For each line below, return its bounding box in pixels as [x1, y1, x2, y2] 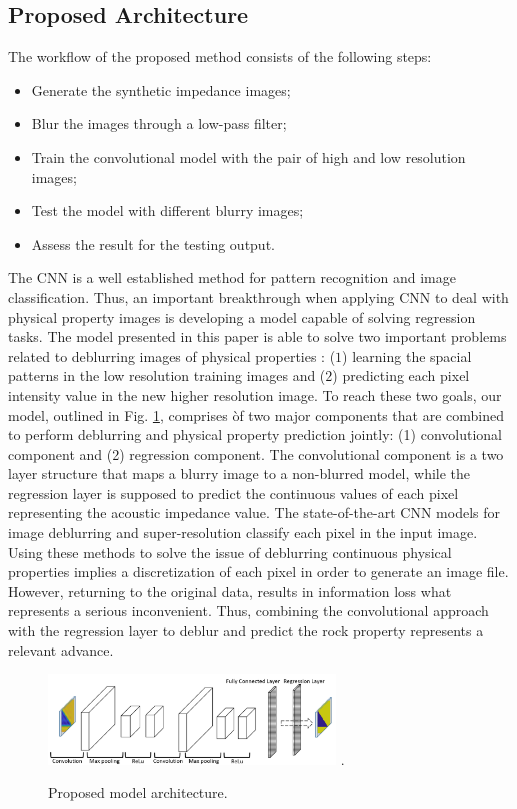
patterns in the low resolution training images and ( [8, 365, 326, 386]
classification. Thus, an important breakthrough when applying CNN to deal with [8, 286, 509, 307]
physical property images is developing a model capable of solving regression [8, 306, 476, 327]
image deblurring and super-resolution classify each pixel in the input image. [8, 522, 478, 543]
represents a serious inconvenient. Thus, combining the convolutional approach [8, 600, 489, 621]
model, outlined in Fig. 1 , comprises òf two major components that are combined [8, 404, 504, 425]
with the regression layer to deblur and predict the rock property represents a [8, 620, 484, 641]
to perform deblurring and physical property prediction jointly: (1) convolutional [8, 424, 502, 445]
